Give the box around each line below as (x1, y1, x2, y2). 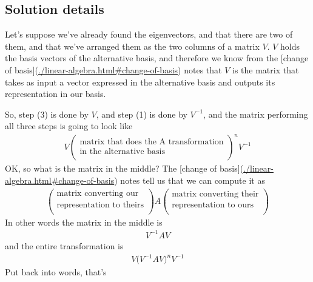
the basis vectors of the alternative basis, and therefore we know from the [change (5, 52, 309, 64)
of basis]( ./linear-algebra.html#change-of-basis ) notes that (5, 63, 222, 76)
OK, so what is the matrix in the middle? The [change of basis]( (5, 162, 244, 175)
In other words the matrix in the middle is (5, 215, 163, 228)
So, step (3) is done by (5, 107, 89, 120)
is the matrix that (232, 63, 299, 76)
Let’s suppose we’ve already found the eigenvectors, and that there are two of (5, 28, 293, 41)
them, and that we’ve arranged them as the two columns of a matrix (5, 39, 260, 52)
